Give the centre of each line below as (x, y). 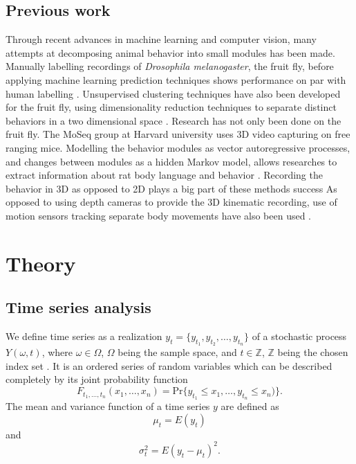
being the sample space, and (177, 352)
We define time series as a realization (84, 336)
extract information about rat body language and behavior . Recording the (164, 175)
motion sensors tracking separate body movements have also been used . (159, 215)
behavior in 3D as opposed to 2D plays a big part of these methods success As (171, 188)
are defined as (250, 406)
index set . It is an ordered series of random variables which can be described (169, 365)
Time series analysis (78, 307)
